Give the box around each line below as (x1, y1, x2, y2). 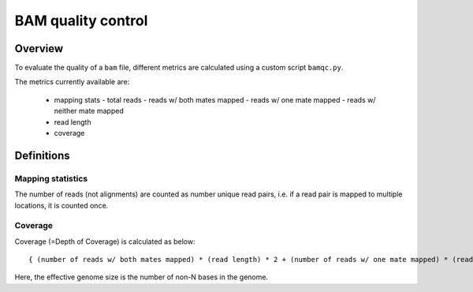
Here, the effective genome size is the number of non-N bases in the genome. (14, 272, 268, 282)
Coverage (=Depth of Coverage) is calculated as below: (14, 237, 196, 246)
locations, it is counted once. (14, 200, 109, 210)
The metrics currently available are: (14, 77, 130, 87)
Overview (14, 42, 64, 55)
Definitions (14, 148, 70, 162)
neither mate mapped (54, 107, 124, 116)
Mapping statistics (14, 173, 88, 184)
